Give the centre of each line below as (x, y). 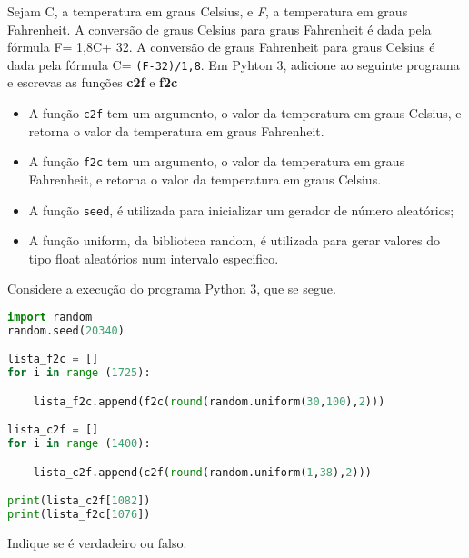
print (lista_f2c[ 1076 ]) (79, 515)
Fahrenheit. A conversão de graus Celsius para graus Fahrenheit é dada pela (220, 29)
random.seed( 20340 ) (66, 330)
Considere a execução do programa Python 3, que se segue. (172, 289)
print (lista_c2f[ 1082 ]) (79, 501)
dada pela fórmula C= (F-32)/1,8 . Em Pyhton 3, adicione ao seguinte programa (234, 64)
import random (50, 317)
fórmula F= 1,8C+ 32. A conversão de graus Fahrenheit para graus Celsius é (221, 47)
